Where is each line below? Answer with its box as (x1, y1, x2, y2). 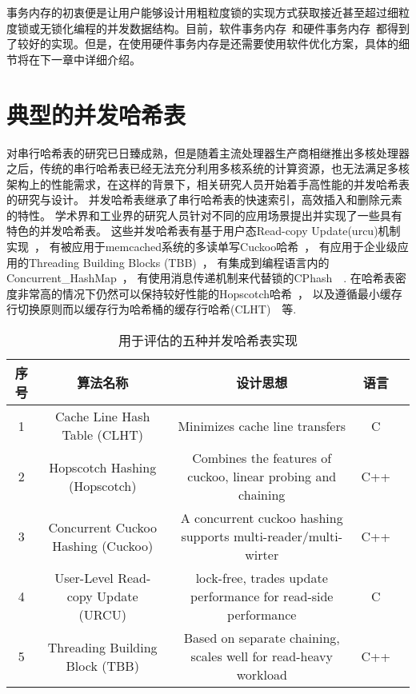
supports (181, 527, 230, 546)
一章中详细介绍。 (50, 50, 141, 67)
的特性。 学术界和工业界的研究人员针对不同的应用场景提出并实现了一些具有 (6, 206, 402, 223)
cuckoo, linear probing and (187, 467, 337, 486)
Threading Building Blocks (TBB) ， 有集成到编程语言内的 (28, 253, 330, 270)
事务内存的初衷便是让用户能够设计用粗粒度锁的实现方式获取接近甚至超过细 (6, 4, 398, 20)
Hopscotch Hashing (49, 457, 157, 477)
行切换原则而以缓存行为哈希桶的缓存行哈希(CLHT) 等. (6, 301, 297, 317)
